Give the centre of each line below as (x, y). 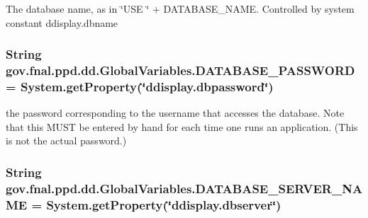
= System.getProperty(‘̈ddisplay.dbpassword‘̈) (140, 86)
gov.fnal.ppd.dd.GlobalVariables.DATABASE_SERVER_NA (184, 188)
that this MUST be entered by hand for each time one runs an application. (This (182, 126)
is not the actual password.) (66, 140)
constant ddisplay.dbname (62, 22)
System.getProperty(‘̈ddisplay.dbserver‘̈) (164, 204)
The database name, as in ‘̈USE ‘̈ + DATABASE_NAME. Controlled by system (180, 8)
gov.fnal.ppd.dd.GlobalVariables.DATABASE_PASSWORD (180, 70)
